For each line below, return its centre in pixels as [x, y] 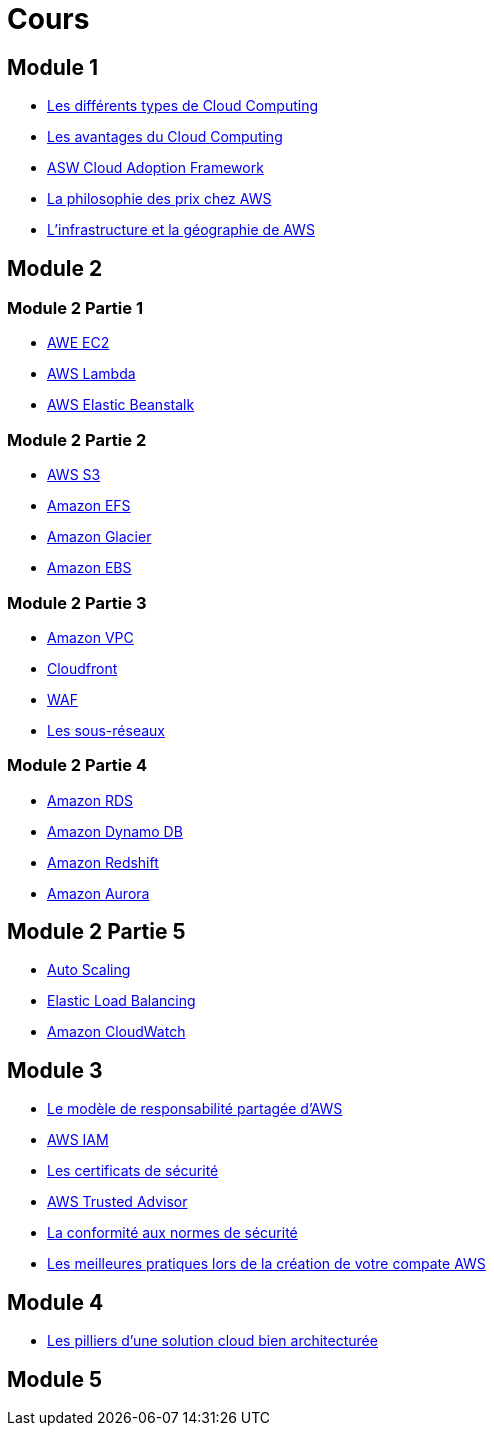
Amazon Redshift [103, 862]
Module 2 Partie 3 [77, 602]
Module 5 [54, 1379]
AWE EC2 [78, 343]
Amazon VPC [90, 637]
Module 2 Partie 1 [75, 308]
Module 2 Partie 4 [77, 765]
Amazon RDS [90, 800]
